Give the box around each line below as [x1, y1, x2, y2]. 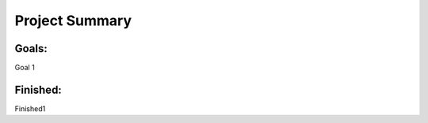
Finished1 [14, 103, 46, 114]
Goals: [14, 42, 48, 55]
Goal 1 [14, 63, 35, 73]
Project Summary [14, 12, 132, 29]
